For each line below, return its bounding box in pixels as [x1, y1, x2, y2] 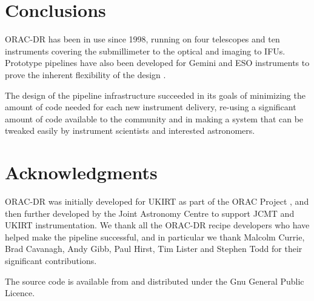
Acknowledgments [5, 160, 158, 185]
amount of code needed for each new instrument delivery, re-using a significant [5, 101, 296, 113]
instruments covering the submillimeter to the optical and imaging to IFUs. [5, 44, 286, 57]
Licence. [5, 286, 35, 299]
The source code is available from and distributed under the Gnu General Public [5, 274, 304, 287]
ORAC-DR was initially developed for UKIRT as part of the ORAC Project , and [5, 195, 309, 207]
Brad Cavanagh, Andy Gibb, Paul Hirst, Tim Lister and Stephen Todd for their [5, 242, 302, 255]
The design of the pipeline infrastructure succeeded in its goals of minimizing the [5, 88, 306, 101]
